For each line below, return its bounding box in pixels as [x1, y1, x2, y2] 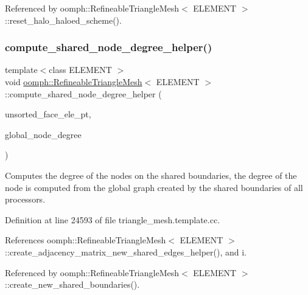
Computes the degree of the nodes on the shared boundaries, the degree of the [5, 168, 297, 181]
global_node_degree [5, 128, 82, 141]
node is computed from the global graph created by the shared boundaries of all [5, 181, 303, 193]
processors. [5, 193, 46, 206]
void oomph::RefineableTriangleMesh [5, 75, 142, 88]
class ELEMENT [49, 63, 112, 76]
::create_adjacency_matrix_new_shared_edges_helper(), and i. [5, 245, 247, 258]
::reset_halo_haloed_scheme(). [5, 13, 122, 26]
